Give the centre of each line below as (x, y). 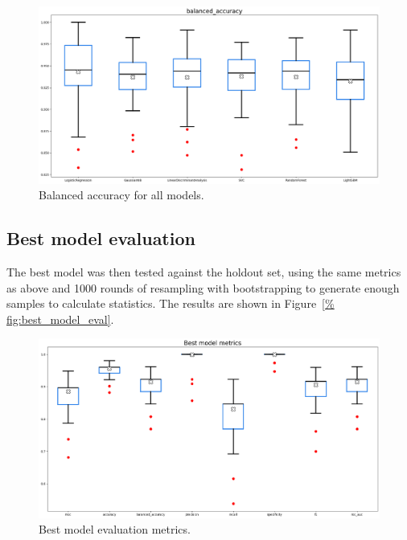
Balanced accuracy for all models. (121, 195)
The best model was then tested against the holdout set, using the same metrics (204, 272)
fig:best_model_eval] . (60, 319)
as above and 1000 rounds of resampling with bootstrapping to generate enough (203, 287)
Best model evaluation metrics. (115, 529)
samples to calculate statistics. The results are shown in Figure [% (171, 303)
